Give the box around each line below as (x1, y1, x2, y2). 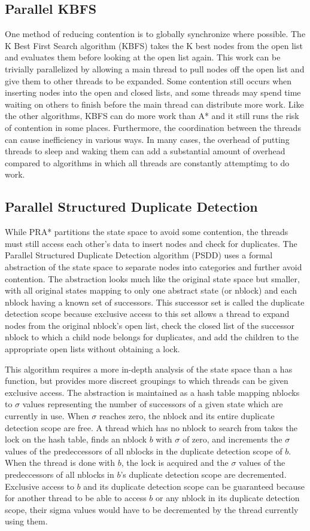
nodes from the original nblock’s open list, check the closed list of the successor (5, 319, 295, 331)
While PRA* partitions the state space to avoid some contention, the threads (5, 225, 288, 238)
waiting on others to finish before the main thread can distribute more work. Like (5, 97, 304, 110)
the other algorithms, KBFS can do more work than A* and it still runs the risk (5, 109, 299, 122)
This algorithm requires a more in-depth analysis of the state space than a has (5, 362, 293, 375)
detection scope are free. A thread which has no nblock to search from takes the (5, 421, 297, 434)
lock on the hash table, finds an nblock (5, 433, 147, 445)
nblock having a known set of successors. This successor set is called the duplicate (5, 295, 305, 308)
